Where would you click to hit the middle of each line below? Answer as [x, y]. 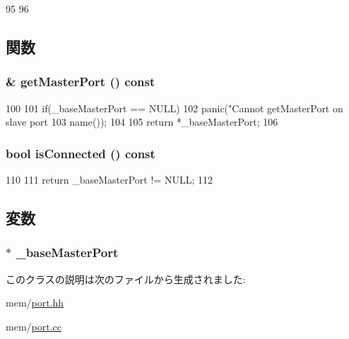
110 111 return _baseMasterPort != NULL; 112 [109, 179]
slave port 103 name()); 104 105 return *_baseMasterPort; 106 [142, 122]
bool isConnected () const [81, 153]
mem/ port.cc [34, 326]
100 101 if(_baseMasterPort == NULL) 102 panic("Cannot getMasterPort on [174, 108]
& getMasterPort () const [81, 82]
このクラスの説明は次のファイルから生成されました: [126, 279]
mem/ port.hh [35, 303]
